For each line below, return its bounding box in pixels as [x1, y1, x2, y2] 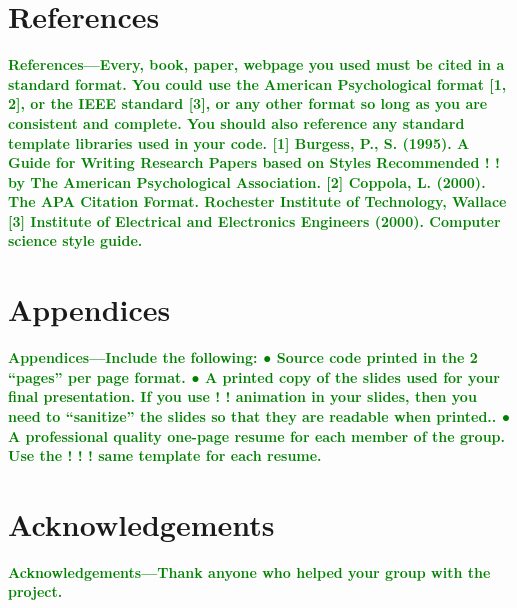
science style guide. [8, 230, 143, 251]
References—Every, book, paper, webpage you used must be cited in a [8, 54, 505, 75]
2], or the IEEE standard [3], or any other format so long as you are [8, 93, 488, 114]
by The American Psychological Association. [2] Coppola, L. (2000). [8, 171, 486, 192]
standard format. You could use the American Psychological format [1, [8, 73, 507, 94]
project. [8, 581, 63, 602]
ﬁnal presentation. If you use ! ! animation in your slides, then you [8, 386, 477, 407]
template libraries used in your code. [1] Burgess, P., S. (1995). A [8, 132, 470, 153]
